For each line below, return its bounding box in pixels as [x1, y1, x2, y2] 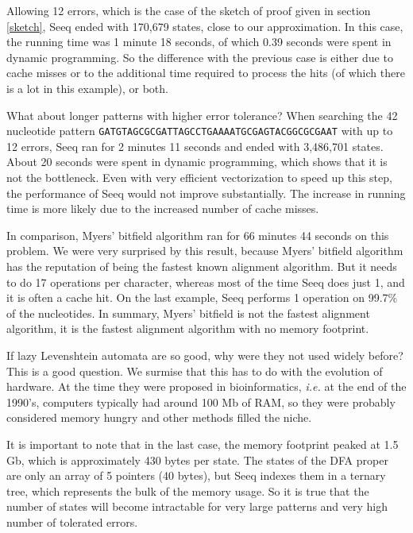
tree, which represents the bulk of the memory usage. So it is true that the [6, 482, 369, 499]
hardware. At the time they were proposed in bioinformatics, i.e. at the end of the [6, 378, 407, 395]
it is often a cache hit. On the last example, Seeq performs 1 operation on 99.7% [6, 289, 398, 306]
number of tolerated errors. [6, 513, 138, 530]
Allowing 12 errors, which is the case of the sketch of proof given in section [6, 2, 371, 18]
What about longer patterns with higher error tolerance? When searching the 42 [6, 106, 398, 123]
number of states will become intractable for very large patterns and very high [6, 498, 388, 515]
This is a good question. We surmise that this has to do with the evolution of [6, 362, 383, 379]
